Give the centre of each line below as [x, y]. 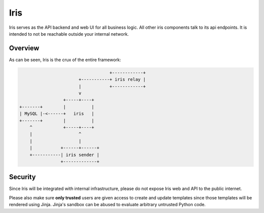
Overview [24, 48]
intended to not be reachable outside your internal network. [69, 34]
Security [22, 177]
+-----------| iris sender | [65, 155]
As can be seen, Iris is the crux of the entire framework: [65, 60]
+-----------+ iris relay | [112, 80]
